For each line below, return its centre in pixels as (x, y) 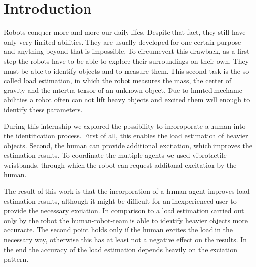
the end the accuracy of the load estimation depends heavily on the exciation (121, 249)
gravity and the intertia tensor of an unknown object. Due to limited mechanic (123, 90)
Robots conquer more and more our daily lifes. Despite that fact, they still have (125, 32)
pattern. (16, 259)
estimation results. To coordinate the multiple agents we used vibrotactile (115, 155)
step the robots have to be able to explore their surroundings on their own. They (127, 61)
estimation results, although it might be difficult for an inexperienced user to (120, 200)
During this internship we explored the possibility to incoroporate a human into (125, 126)
